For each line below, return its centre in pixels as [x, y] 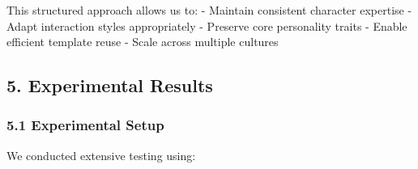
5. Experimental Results [110, 85]
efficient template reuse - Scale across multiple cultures [143, 42]
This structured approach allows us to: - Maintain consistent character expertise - [209, 10]
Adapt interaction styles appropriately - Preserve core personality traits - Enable [207, 25]
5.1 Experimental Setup [85, 125]
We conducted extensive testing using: [101, 155]
